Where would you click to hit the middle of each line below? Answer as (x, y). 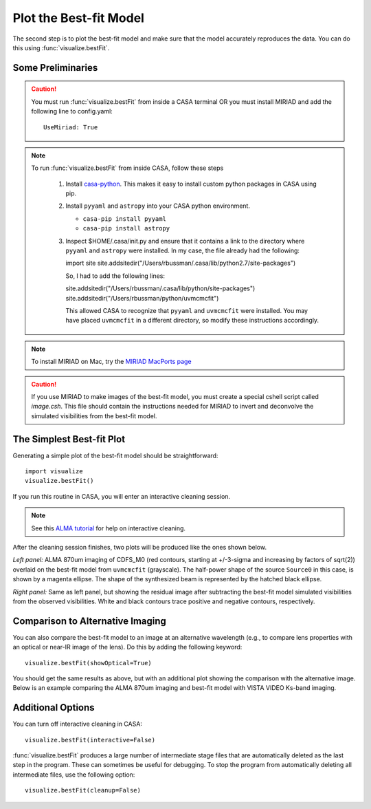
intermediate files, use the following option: (74, 775)
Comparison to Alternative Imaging (89, 621)
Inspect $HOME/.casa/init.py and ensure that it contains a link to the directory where (185, 241)
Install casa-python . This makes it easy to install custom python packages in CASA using (191, 184)
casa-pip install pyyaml (124, 219)
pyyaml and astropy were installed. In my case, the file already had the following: (183, 250)
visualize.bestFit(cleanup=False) (83, 790)
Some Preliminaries (55, 68)
